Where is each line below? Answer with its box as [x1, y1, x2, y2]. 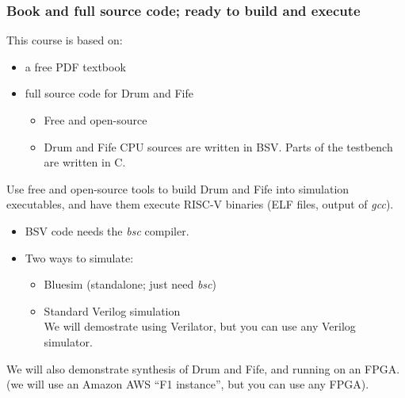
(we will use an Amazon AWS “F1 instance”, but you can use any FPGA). [6, 376, 369, 392]
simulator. [44, 333, 93, 350]
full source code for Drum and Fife [25, 85, 193, 101]
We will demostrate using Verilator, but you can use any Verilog [44, 318, 356, 335]
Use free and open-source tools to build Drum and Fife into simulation [6, 180, 350, 197]
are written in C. [44, 154, 126, 170]
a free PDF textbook [25, 58, 126, 75]
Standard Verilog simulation [44, 302, 181, 319]
